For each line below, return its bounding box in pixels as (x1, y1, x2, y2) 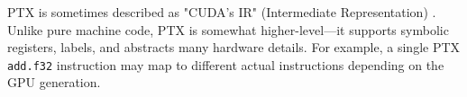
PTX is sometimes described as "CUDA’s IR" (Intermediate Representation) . (7, 3, 436, 21)
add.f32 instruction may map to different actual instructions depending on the (7, 55, 444, 74)
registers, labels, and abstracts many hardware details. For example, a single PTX (7, 38, 461, 57)
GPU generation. (7, 73, 101, 92)
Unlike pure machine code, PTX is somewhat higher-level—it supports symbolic (7, 20, 449, 39)
